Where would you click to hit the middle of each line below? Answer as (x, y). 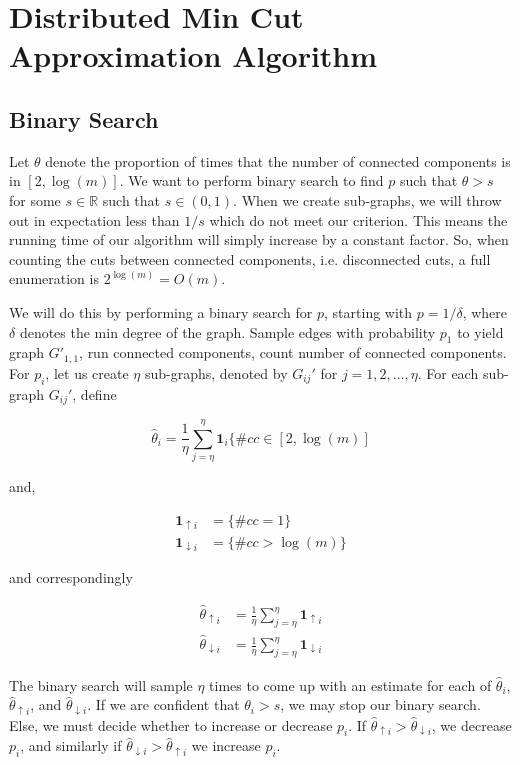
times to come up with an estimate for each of (350, 684)
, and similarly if (71, 745)
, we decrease (471, 724)
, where (485, 311)
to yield (480, 331)
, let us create (87, 372)
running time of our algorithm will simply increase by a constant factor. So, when (259, 239)
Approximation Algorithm (193, 55)
